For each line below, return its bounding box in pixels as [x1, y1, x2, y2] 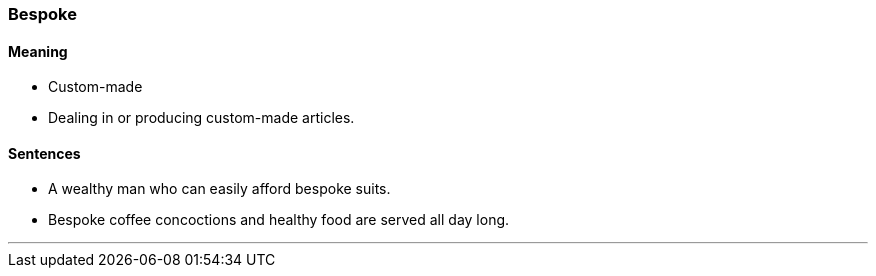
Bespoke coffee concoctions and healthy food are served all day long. [48, 211, 510, 229]
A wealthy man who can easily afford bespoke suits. [48, 180, 391, 198]
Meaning [8, 42, 68, 60]
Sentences [8, 144, 81, 162]
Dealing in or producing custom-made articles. [48, 109, 355, 127]
